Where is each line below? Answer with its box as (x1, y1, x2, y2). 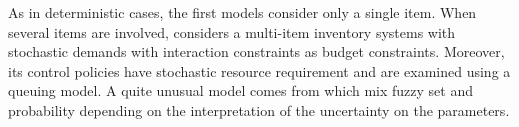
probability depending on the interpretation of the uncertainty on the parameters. (8, 99, 510, 120)
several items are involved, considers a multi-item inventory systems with (8, 21, 456, 42)
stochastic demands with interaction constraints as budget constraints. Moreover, (8, 41, 505, 62)
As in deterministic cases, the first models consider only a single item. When (8, 2, 477, 22)
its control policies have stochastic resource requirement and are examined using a (8, 60, 511, 81)
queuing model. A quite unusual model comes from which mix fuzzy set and (8, 80, 473, 101)
